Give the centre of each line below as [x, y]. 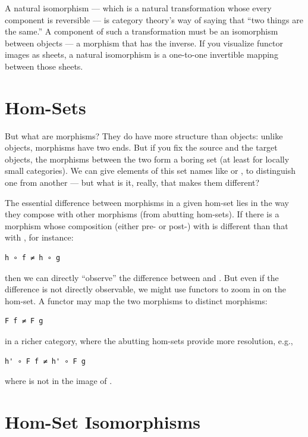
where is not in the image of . [59, 381]
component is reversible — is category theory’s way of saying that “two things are [154, 19]
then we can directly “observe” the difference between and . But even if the [142, 277]
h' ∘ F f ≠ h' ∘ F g [45, 361]
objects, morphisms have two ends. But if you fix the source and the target [141, 147]
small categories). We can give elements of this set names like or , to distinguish [150, 171]
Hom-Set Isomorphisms [103, 421]
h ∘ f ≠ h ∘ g [33, 258]
